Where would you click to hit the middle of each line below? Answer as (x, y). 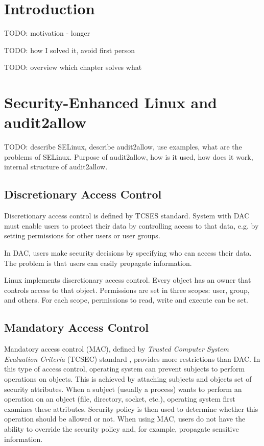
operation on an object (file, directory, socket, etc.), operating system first (120, 399)
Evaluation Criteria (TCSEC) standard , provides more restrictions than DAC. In (132, 358)
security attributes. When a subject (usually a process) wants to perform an (123, 389)
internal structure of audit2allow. (56, 167)
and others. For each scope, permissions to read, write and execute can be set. (126, 300)
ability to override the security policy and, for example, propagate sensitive (122, 428)
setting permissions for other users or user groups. (82, 236)
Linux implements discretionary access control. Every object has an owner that (128, 280)
